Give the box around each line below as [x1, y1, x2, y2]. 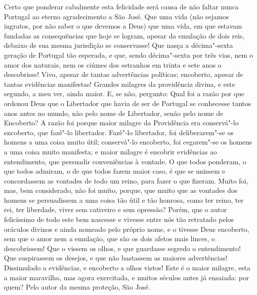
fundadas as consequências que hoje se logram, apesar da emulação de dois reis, [4, 30, 245, 40]
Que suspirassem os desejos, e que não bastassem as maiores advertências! [4, 253, 228, 263]
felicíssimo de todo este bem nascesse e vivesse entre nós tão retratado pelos [4, 214, 234, 224]
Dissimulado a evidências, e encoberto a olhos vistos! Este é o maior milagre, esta [4, 262, 251, 273]
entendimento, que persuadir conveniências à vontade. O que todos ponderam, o [4, 156, 246, 166]
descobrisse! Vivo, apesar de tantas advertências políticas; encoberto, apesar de [4, 69, 243, 79]
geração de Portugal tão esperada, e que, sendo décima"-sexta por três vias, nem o [4, 49, 253, 60]
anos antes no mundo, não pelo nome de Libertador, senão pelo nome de [4, 108, 223, 118]
